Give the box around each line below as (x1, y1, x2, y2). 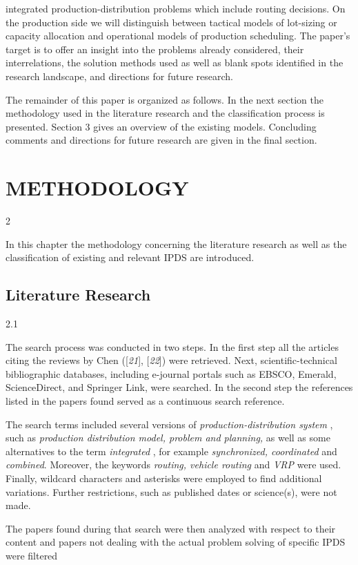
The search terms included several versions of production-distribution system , (6, 416, 333, 431)
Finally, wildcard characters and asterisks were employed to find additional (6, 470, 322, 485)
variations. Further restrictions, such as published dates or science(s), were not (6, 484, 337, 499)
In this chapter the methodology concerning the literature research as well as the (6, 236, 347, 251)
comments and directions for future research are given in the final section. (6, 133, 317, 147)
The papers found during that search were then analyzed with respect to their (6, 521, 336, 535)
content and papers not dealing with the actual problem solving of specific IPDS (6, 535, 346, 549)
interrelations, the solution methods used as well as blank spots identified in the (6, 55, 344, 70)
